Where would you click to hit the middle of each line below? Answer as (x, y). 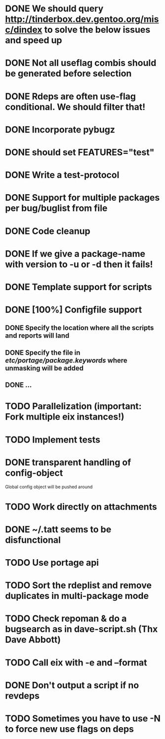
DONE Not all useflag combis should (81, 63)
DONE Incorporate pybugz (60, 129)
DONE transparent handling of (68, 462)
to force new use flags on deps (70, 729)
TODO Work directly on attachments (81, 507)
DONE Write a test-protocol (62, 175)
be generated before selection (68, 74)
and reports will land (37, 336)
